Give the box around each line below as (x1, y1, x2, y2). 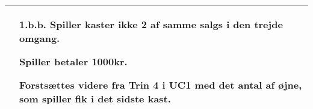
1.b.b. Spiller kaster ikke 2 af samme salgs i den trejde (19, 17, 283, 31)
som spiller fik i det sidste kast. (19, 92, 171, 105)
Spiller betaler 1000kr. (19, 54, 128, 68)
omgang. (19, 31, 60, 45)
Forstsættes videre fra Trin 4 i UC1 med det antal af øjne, (19, 78, 302, 92)
